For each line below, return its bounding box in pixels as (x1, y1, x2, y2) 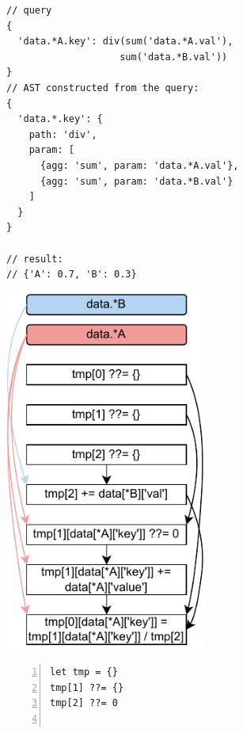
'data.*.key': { (17, 113, 103, 125)
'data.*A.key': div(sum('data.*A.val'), (17, 36, 234, 48)
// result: (6, 253, 63, 265)
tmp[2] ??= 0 (50, 697, 118, 709)
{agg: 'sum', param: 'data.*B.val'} (40, 175, 234, 187)
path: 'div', (28, 128, 97, 140)
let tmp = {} (50, 666, 118, 678)
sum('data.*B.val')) (120, 51, 228, 63)
